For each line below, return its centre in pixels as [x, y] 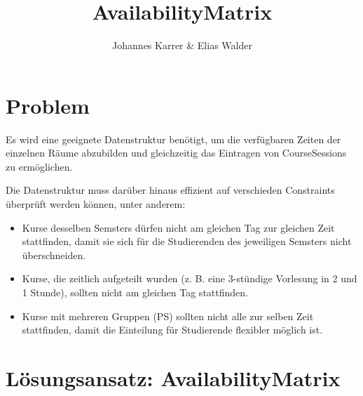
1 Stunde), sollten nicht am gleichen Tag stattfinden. [135, 292]
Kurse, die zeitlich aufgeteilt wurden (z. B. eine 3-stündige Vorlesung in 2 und [190, 278]
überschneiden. [54, 255]
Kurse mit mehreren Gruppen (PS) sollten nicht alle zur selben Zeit [168, 316]
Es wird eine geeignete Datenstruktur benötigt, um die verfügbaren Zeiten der [173, 139]
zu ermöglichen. [39, 166]
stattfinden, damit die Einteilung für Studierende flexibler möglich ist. [172, 330]
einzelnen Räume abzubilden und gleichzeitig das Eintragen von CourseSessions [176, 153]
